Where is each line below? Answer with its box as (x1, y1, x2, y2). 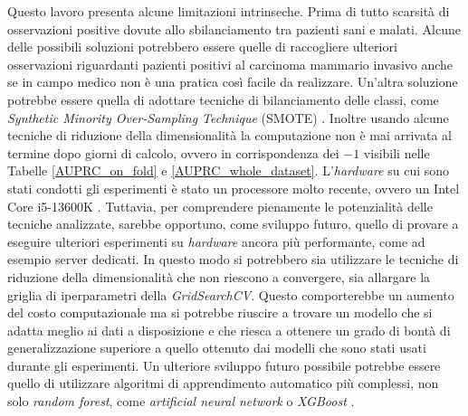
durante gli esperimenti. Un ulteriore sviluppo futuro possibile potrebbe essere (7, 355, 441, 374)
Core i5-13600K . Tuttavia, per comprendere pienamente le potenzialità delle (7, 196, 433, 215)
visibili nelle (363, 143, 430, 162)
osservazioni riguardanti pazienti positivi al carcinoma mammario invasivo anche (7, 54, 454, 73)
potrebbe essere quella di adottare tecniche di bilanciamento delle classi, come (7, 90, 439, 109)
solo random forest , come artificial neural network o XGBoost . (7, 392, 355, 411)
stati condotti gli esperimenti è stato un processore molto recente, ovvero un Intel (7, 178, 460, 197)
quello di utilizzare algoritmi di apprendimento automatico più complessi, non (7, 373, 439, 392)
